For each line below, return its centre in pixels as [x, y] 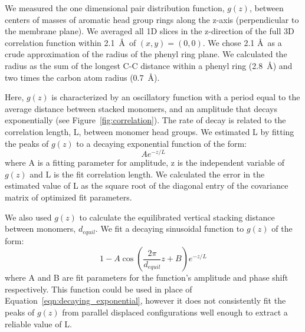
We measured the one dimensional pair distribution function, [115, 8]
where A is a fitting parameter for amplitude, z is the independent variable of [145, 162]
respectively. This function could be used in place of [99, 289]
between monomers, [40, 229]
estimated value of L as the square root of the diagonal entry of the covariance [147, 185]
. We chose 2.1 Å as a [242, 42]
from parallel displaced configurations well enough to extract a [175, 312]
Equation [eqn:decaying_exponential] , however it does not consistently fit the [145, 300]
